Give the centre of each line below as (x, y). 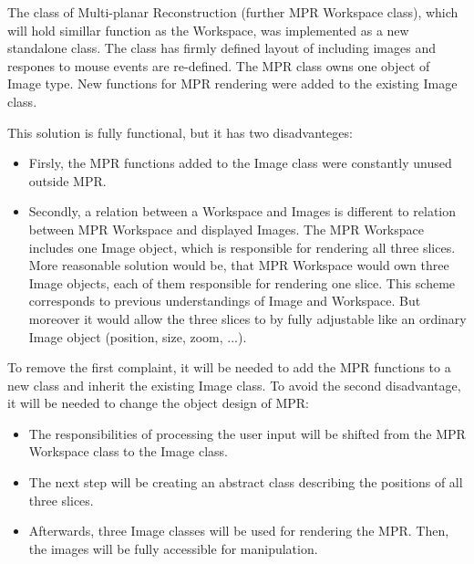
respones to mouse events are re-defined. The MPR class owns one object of (219, 65)
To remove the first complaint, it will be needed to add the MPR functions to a (229, 367)
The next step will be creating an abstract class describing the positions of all (246, 482)
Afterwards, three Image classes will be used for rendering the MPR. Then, (239, 531)
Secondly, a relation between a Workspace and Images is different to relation (242, 211)
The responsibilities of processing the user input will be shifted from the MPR (247, 433)
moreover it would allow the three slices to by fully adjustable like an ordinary (247, 318)
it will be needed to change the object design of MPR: (159, 403)
